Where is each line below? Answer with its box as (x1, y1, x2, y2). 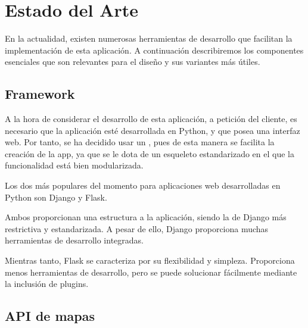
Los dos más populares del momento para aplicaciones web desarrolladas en (5, 179, 281, 192)
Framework (5, 85, 75, 103)
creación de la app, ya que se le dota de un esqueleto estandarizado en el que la (5, 147, 294, 160)
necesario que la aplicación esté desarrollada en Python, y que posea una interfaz (5, 124, 300, 136)
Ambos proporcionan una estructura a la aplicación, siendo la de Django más (5, 211, 287, 223)
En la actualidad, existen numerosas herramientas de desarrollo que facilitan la (5, 32, 293, 45)
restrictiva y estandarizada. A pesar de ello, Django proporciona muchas (5, 222, 269, 235)
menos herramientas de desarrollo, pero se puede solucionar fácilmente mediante (5, 265, 297, 278)
